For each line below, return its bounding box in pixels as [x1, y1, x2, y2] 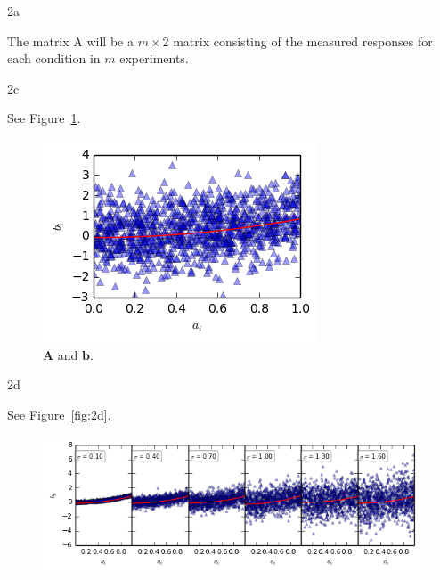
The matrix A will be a [7, 31, 134, 50]
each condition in [7, 49, 101, 68]
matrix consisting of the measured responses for [173, 31, 433, 50]
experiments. [119, 49, 189, 68]
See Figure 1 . [7, 109, 81, 127]
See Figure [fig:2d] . [7, 404, 111, 423]
